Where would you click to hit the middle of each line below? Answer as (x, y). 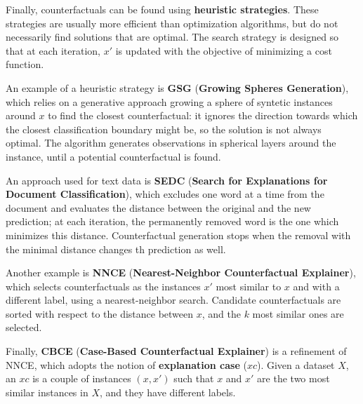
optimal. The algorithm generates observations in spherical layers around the (171, 143)
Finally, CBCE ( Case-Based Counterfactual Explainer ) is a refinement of (176, 351)
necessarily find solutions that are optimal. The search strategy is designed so (172, 37)
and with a (316, 286)
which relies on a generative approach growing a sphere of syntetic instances (169, 101)
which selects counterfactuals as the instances (103, 286)
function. (25, 64)
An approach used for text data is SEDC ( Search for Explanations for (167, 180)
